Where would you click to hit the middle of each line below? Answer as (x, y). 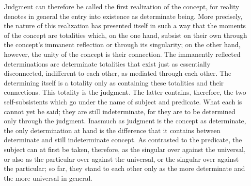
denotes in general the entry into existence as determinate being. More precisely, (123, 16)
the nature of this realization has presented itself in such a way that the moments (125, 25)
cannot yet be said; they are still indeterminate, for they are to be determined (120, 111)
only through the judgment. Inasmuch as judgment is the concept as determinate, (125, 121)
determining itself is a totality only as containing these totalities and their (114, 82)
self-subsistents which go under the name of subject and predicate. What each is (123, 101)
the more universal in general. (48, 178)
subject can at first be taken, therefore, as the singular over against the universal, (125, 149)
